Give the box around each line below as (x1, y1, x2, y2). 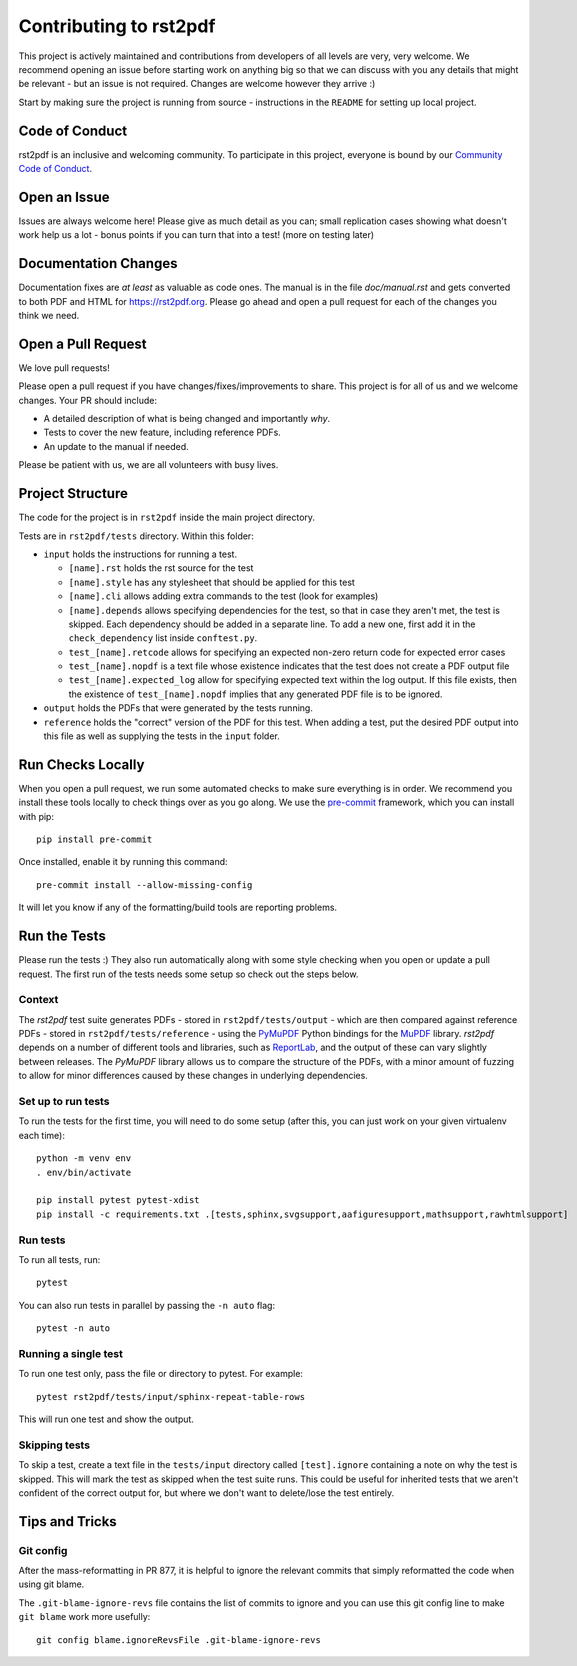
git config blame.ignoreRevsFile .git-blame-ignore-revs (36, 1634, 322, 1645)
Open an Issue (18, 188, 110, 205)
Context (18, 993, 59, 1007)
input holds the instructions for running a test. (43, 548, 238, 560)
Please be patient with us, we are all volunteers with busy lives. (18, 459, 279, 471)
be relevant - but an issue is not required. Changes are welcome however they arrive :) (18, 78, 376, 90)
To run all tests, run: (18, 1253, 101, 1265)
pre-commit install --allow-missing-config (36, 879, 253, 890)
